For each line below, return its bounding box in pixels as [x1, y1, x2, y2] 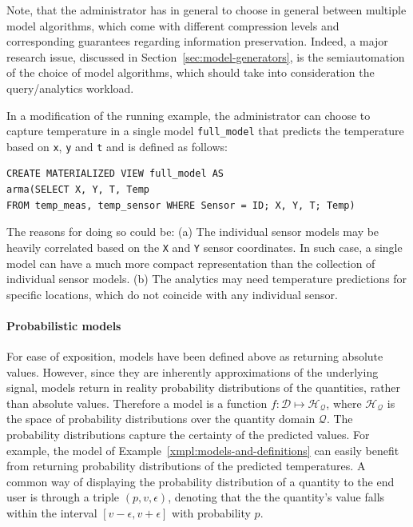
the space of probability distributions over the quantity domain [6, 410, 316, 427]
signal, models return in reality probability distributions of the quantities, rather [6, 379, 401, 396]
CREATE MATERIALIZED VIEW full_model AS [6, 168, 224, 180]
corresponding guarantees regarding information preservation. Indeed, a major [6, 33, 388, 50]
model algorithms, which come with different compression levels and [6, 17, 340, 34]
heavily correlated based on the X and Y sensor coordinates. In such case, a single [6, 238, 403, 255]
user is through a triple [6, 489, 120, 505]
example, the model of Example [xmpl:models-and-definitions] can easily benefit [6, 441, 399, 458]
